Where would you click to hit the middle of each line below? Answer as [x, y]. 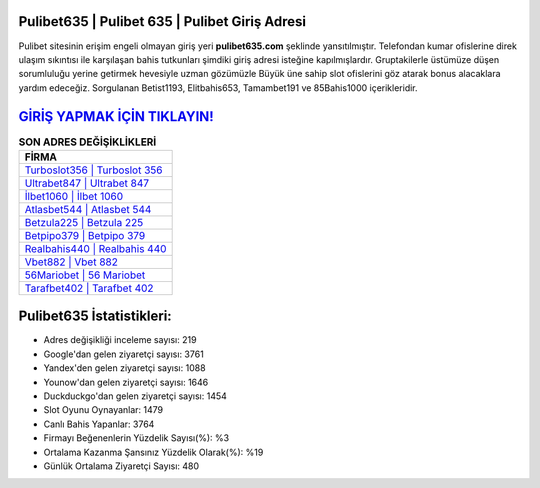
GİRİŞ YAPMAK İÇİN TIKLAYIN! [116, 116]
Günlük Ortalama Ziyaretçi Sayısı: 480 [121, 466]
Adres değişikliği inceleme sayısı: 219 [120, 340]
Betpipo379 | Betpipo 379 [85, 235]
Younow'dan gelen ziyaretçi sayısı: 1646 [126, 382]
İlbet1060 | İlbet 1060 [74, 196]
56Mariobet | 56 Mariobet [85, 275]
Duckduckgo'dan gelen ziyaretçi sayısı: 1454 [135, 396]
